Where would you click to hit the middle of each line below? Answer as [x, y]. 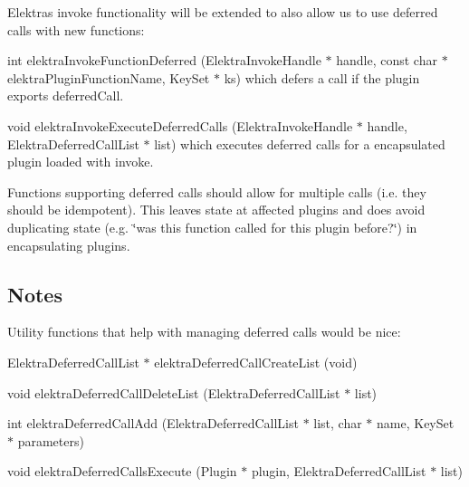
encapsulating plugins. [69, 245]
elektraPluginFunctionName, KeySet [109, 77]
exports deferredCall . [66, 95]
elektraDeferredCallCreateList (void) [256, 362]
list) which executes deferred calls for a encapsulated [300, 143]
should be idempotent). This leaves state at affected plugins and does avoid [216, 210]
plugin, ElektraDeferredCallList [339, 471]
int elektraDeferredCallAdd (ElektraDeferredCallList [153, 423]
